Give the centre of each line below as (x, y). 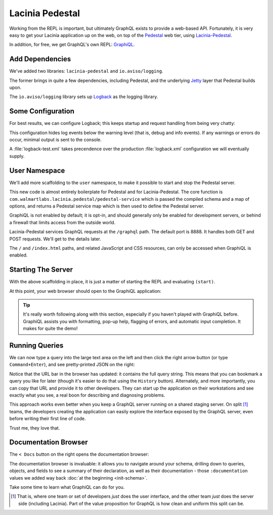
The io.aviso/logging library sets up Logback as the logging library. (84, 97)
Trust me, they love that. (35, 428)
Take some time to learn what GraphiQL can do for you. (67, 487)
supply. (17, 156)
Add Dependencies (40, 59)
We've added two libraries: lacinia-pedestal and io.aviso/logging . (86, 71)
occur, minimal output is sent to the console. (56, 140)
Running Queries (36, 345)
